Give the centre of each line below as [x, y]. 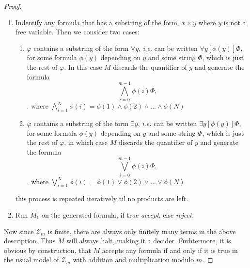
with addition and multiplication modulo [133, 260]
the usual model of [31, 260]
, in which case [86, 142]
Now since [19, 231]
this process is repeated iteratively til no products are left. [102, 198]
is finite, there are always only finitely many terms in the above [142, 231]
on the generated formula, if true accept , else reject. [117, 214]
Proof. [13, 6]
